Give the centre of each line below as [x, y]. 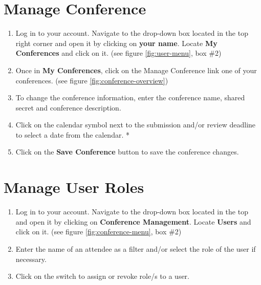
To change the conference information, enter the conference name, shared [130, 97]
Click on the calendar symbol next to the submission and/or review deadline [136, 125]
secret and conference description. [68, 107]
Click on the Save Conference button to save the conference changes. [127, 152]
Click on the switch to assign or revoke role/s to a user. [103, 276]
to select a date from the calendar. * [72, 134]
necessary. [31, 259]
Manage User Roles [74, 187]
